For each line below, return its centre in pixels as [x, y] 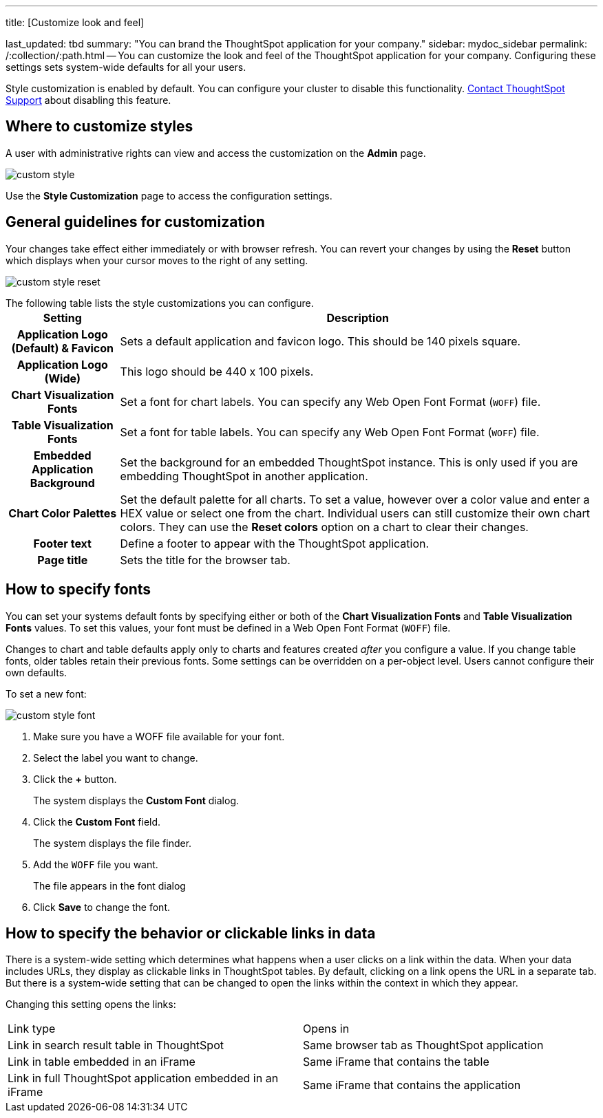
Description [358, 318]
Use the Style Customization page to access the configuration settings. [169, 195]
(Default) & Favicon [62, 348]
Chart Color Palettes [63, 513]
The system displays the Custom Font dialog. [136, 800]
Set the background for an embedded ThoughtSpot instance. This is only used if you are [349, 462]
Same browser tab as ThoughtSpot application [423, 1045]
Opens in [326, 1029]
